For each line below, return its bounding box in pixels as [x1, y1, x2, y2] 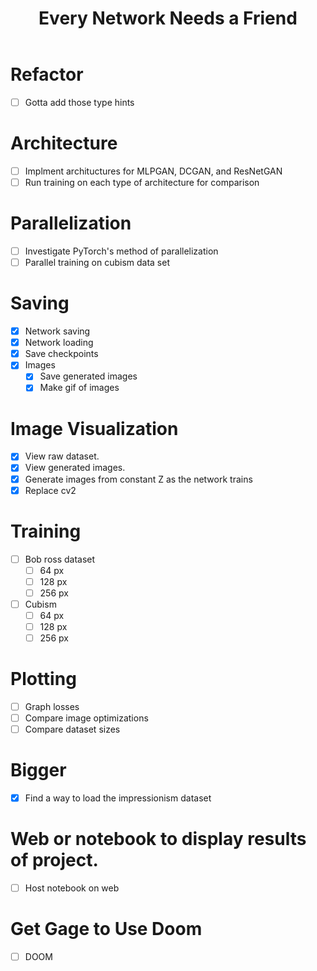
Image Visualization [10, 417, 179, 440]
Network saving [24, 325, 91, 337]
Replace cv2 [24, 484, 77, 496]
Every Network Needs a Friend [38, 7, 298, 30]
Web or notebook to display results [10, 828, 307, 851]
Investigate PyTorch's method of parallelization [24, 245, 219, 257]
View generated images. [24, 462, 126, 474]
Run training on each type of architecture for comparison [24, 177, 260, 188]
